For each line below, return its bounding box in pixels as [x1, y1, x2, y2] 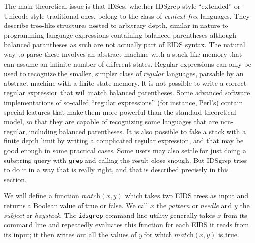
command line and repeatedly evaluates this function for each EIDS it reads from [4, 219, 249, 230]
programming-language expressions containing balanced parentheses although [4, 29, 237, 40]
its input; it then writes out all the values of [4, 229, 137, 239]
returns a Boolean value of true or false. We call [4, 200, 148, 210]
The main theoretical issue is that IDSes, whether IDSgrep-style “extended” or [4, 1, 241, 11]
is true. [218, 229, 239, 239]
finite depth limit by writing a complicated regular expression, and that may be [4, 135, 244, 146]
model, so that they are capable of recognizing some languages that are [4, 116, 218, 127]
